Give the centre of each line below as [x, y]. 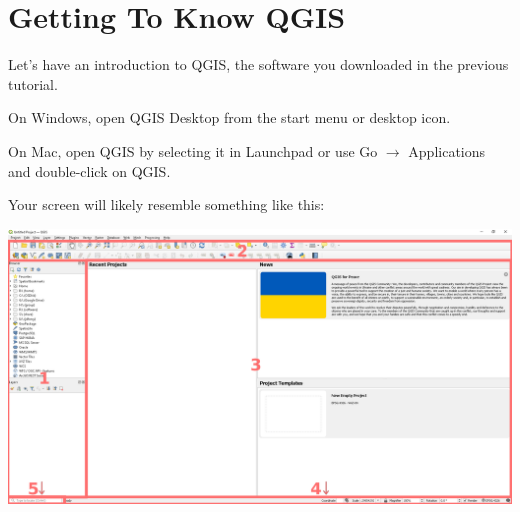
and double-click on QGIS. [89, 170]
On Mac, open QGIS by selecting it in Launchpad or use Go [193, 150]
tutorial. [33, 83]
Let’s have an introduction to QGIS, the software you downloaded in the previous [258, 64]
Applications [447, 150]
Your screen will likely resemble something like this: [166, 204]
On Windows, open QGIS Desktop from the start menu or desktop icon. [229, 117]
